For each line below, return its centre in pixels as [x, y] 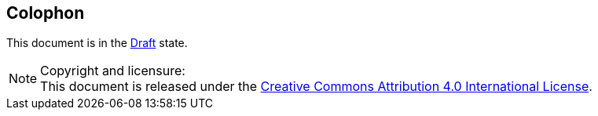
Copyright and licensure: [113, 71]
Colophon [46, 13]
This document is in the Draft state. [97, 43]
